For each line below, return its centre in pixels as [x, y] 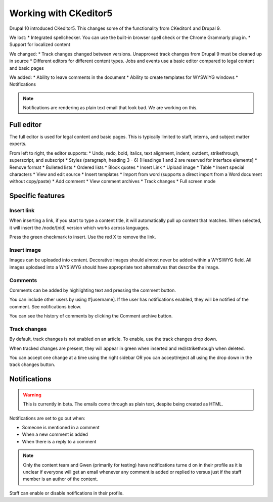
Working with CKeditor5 [61, 13]
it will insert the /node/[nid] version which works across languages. [79, 227]
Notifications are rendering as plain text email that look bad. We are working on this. [110, 108]
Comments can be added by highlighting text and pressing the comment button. [93, 290]
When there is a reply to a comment [59, 441]
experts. [18, 144]
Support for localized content [40, 44]
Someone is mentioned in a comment [61, 427]
